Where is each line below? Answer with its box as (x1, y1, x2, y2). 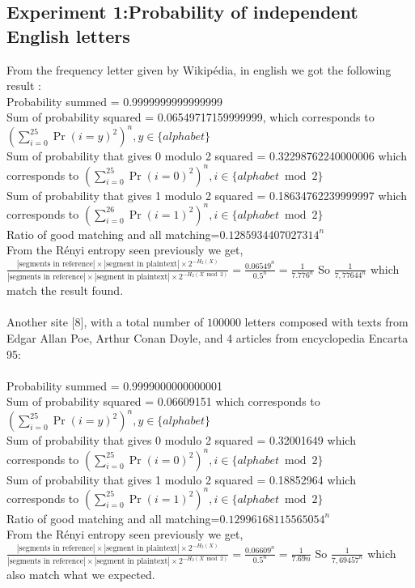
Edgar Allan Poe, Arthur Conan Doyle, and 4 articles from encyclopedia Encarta (6, 330, 409, 346)
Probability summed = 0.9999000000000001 (6, 377, 223, 394)
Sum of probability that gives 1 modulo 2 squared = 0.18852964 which (6, 471, 356, 488)
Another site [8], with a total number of (6, 313, 204, 330)
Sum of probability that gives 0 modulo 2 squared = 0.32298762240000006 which (6, 147, 407, 164)
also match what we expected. (6, 566, 155, 583)
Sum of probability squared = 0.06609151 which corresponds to (6, 393, 320, 410)
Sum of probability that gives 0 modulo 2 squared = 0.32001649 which (6, 432, 356, 449)
